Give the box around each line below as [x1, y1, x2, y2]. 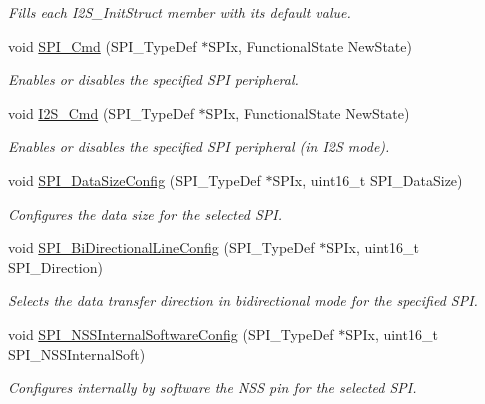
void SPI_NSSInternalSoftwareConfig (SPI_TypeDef [8, 323, 334, 344]
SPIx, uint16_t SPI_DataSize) [272, 169, 463, 190]
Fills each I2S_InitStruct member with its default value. [8, 2, 351, 22]
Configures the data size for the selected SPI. [8, 203, 282, 224]
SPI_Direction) [8, 256, 103, 277]
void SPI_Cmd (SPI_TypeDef [8, 35, 197, 56]
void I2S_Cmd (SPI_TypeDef [8, 102, 194, 123]
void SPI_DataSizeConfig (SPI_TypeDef [8, 169, 261, 190]
